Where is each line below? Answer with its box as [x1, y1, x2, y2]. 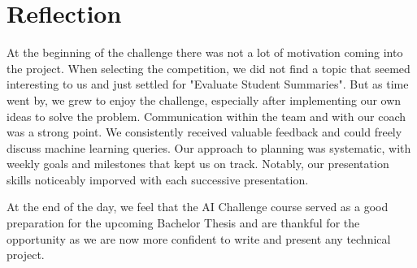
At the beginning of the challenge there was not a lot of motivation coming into [7, 44, 403, 61]
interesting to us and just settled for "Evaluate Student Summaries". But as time [7, 76, 409, 93]
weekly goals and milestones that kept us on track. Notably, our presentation [7, 155, 389, 172]
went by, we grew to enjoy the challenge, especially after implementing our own [7, 91, 402, 108]
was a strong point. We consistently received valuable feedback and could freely [7, 123, 402, 140]
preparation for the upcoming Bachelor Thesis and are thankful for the [7, 214, 360, 231]
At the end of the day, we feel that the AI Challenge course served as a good [7, 198, 389, 215]
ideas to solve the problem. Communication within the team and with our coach [7, 107, 406, 124]
